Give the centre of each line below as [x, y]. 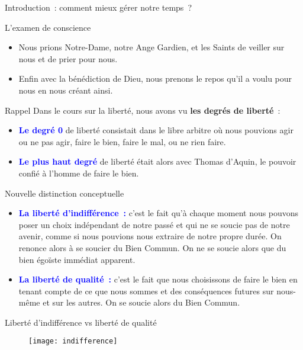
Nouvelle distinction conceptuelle [65, 193]
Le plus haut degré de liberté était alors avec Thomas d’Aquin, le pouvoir [157, 161]
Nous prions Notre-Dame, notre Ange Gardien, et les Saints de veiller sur [151, 47]
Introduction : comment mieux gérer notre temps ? [98, 7]
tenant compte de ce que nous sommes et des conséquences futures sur [146, 290]
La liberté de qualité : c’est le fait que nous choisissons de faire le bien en [158, 279]
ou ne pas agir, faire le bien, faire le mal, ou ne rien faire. [122, 141]
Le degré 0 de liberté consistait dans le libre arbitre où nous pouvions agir [156, 130]
